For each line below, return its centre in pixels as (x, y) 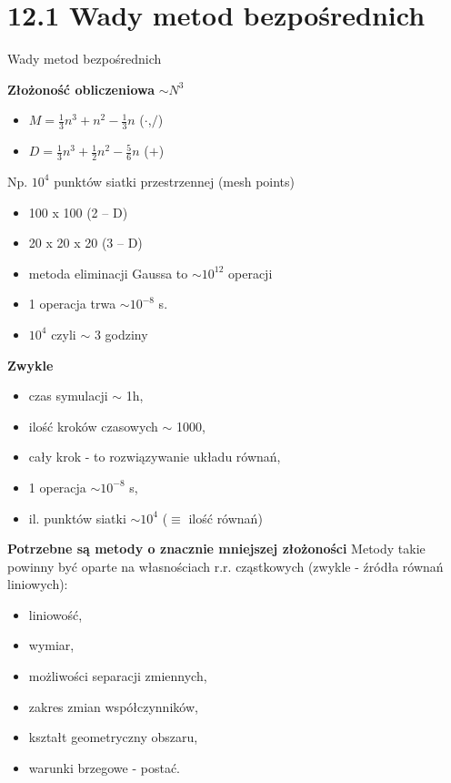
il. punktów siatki (77, 518)
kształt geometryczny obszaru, (113, 737)
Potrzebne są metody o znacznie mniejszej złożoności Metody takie (216, 549)
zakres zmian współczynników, (113, 706)
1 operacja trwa (72, 304)
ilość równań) (225, 518)
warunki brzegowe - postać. (104, 767)
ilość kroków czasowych (93, 426)
